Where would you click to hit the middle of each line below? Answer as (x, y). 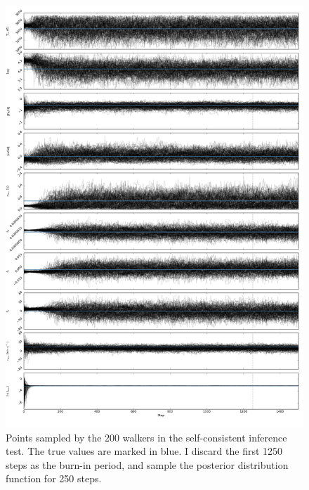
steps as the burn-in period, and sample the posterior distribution (147, 464)
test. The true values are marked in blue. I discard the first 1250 (144, 451)
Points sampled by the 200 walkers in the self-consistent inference (146, 437)
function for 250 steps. (54, 478)
